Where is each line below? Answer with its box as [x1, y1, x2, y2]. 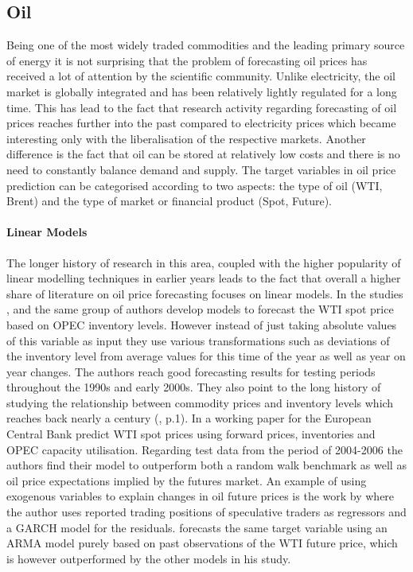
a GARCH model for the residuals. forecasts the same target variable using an [6, 519, 388, 535]
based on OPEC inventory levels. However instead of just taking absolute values [6, 316, 397, 333]
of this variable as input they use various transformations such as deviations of [6, 332, 390, 348]
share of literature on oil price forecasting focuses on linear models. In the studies [6, 285, 403, 302]
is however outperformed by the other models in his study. [6, 550, 291, 566]
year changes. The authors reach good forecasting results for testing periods [6, 363, 376, 379]
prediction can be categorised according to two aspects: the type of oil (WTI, [6, 177, 383, 193]
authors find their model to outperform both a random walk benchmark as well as [6, 457, 407, 473]
